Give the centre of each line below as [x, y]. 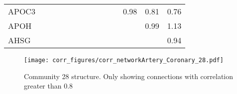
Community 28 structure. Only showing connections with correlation [129, 76]
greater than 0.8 [49, 86]
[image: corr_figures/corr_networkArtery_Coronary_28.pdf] [124, 60]
